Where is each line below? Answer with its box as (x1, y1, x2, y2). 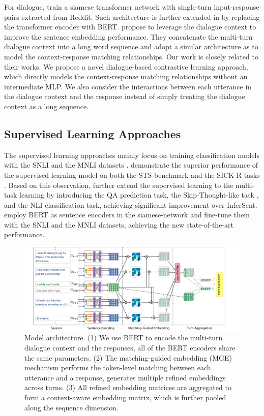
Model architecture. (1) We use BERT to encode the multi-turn (24, 332, 223, 343)
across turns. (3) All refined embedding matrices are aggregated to (24, 382, 231, 393)
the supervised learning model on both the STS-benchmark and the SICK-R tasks (4, 169, 260, 180)
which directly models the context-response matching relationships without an (4, 71, 248, 82)
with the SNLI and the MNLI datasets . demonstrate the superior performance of (4, 159, 258, 170)
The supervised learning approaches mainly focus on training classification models (4, 149, 259, 160)
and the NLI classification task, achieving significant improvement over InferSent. (4, 199, 257, 210)
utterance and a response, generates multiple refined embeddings (24, 372, 226, 382)
